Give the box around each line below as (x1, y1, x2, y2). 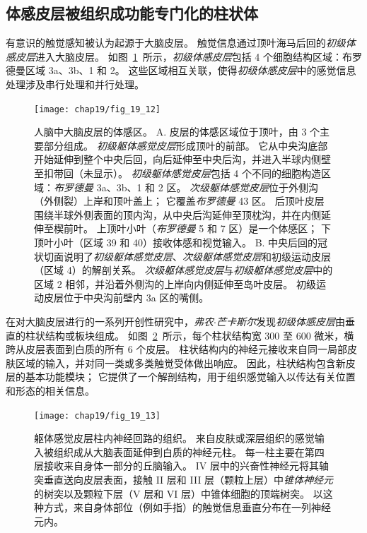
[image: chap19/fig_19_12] (34, 104, 161, 114)
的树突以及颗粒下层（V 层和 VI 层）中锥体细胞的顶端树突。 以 (34, 486, 323, 501)
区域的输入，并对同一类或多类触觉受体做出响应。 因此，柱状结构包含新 (15, 355, 346, 370)
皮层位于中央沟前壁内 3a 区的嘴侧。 (43, 290, 209, 305)
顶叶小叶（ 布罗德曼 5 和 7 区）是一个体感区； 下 (106, 221, 331, 236)
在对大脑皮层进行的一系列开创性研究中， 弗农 (6, 313, 214, 328)
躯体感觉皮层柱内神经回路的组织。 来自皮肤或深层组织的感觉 (34, 431, 315, 445)
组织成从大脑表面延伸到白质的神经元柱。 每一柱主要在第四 (53, 444, 325, 459)
